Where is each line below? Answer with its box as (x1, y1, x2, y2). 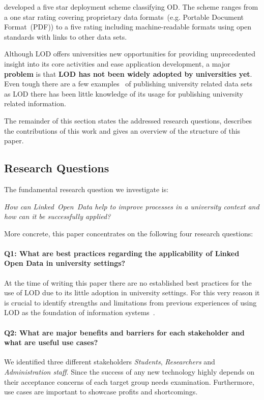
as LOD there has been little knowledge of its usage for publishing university (4, 88, 243, 99)
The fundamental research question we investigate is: (4, 183, 169, 194)
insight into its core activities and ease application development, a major (4, 58, 230, 69)
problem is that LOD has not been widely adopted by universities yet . (4, 68, 252, 79)
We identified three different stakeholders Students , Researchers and (4, 356, 215, 367)
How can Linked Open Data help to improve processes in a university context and (4, 201, 259, 211)
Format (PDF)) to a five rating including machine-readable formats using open (4, 21, 252, 32)
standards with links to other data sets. (4, 31, 127, 42)
